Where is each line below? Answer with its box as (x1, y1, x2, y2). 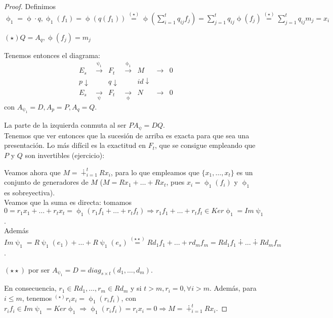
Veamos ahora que (4, 167, 61, 177)
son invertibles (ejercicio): (25, 149, 105, 160)
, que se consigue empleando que (155, 140, 256, 150)
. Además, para (209, 283, 257, 293)
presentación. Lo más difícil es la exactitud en (4, 140, 146, 150)
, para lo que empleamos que (110, 167, 199, 177)
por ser (28, 264, 50, 275)
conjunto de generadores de (4, 177, 89, 187)
